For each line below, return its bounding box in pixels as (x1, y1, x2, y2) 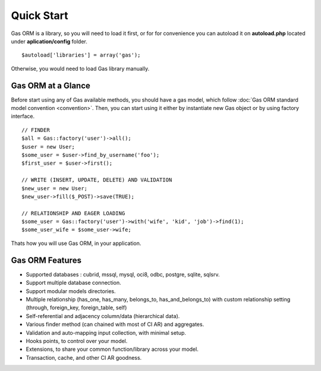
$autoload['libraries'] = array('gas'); (21, 52, 141, 59)
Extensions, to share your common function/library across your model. (26, 345, 199, 353)
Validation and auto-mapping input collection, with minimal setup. (26, 329, 187, 336)
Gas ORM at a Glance (11, 80, 90, 90)
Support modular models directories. (26, 287, 116, 294)
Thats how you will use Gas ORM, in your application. (11, 240, 141, 247)
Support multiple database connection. (26, 279, 121, 287)
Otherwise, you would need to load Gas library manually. (11, 65, 150, 72)
